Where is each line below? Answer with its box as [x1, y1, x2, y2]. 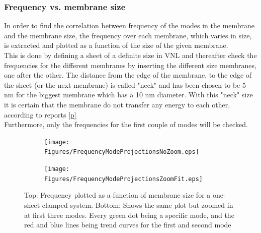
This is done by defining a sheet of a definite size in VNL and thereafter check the [4, 50, 257, 60]
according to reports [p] [4, 109, 76, 120]
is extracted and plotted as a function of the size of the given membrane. [4, 40, 228, 50]
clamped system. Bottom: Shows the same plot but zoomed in [42, 199, 233, 210]
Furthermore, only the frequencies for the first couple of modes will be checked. [4, 119, 248, 130]
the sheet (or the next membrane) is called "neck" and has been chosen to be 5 [4, 79, 246, 90]
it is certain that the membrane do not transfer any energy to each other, [4, 99, 230, 109]
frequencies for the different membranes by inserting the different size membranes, [4, 60, 256, 70]
